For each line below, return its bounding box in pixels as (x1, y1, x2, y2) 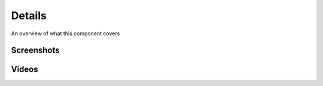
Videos (11, 64, 38, 75)
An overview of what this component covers (11, 30, 120, 37)
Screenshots (11, 45, 60, 56)
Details (11, 9, 47, 22)
